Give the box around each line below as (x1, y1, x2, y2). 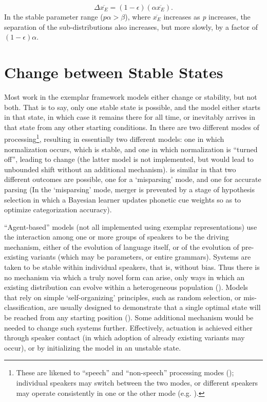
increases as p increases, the (163, 11, 251, 22)
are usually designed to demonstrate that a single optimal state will (48, 302, 261, 313)
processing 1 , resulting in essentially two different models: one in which (4, 132, 224, 144)
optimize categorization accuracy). (4, 204, 112, 215)
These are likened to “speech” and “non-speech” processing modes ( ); (16, 367, 234, 378)
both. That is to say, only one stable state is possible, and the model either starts (4, 101, 260, 112)
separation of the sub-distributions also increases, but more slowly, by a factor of (4, 21, 258, 32)
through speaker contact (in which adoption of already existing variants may (4, 332, 245, 343)
